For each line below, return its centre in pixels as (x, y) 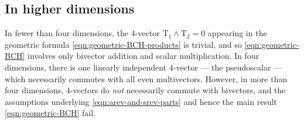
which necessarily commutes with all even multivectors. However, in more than (146, 78)
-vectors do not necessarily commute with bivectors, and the (178, 90)
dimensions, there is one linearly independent (86, 67)
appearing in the (237, 33)
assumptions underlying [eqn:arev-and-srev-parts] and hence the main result (141, 101)
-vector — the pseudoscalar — (228, 67)
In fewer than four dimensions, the (67, 33)
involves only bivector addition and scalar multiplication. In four (144, 56)
